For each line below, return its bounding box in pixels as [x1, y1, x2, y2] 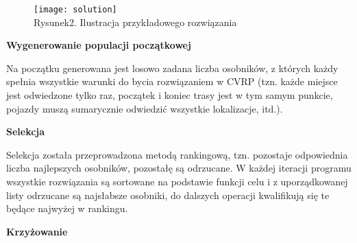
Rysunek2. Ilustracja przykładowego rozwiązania [34, 14, 237, 29]
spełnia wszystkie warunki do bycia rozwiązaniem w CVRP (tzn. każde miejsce [6, 74, 338, 89]
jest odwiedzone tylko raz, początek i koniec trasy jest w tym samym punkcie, [6, 88, 333, 102]
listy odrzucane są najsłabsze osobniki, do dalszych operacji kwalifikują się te [6, 187, 330, 202]
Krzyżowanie [6, 224, 68, 238]
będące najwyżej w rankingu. [6, 201, 128, 216]
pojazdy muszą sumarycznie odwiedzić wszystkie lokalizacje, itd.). [6, 101, 283, 115]
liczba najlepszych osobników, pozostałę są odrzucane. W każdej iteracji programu [6, 161, 352, 175]
